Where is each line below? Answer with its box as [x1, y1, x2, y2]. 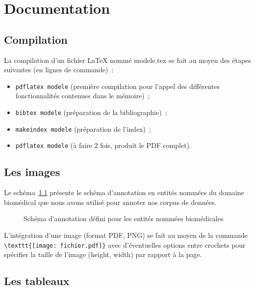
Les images [4, 164, 60, 179]
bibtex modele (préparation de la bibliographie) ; [15, 107, 167, 117]
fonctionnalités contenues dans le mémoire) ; [15, 90, 150, 101]
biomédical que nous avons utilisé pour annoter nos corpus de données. [4, 197, 217, 207]
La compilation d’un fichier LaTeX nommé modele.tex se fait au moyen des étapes [4, 55, 251, 65]
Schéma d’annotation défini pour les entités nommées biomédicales [24, 213, 224, 224]
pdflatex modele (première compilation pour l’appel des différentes [15, 81, 220, 91]
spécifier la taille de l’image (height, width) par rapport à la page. [4, 249, 202, 260]
